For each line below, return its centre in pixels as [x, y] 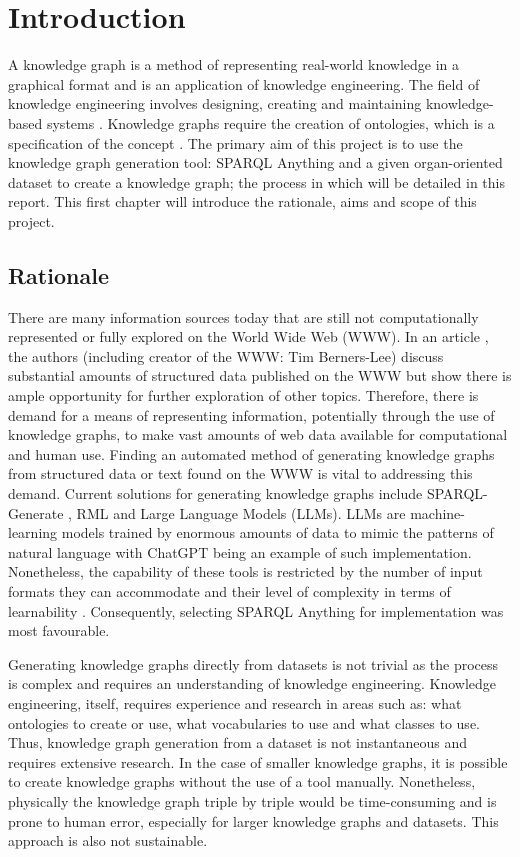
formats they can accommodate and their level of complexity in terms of [229, 590]
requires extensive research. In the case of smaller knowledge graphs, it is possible [258, 761]
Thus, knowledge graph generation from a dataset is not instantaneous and [238, 742]
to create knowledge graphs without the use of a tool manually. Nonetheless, [242, 781]
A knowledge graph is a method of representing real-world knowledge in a [234, 64]
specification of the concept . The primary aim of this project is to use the [235, 142]
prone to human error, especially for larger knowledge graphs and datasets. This [253, 820]
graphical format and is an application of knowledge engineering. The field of [244, 83]
